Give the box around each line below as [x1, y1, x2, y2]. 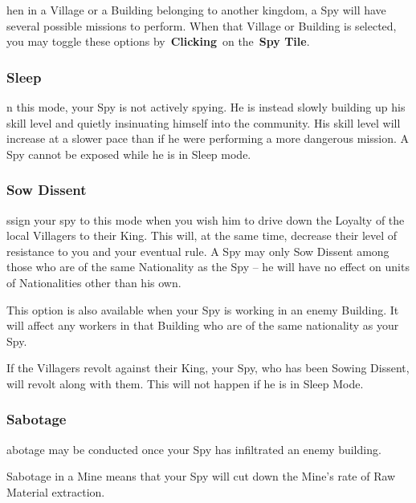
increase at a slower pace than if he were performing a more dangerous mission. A [6, 130, 410, 147]
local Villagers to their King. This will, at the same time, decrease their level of [6, 227, 398, 244]
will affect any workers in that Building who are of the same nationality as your [6, 317, 399, 334]
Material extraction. [6, 483, 105, 500]
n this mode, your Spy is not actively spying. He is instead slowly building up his [6, 99, 406, 115]
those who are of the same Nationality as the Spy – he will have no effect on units [6, 258, 410, 275]
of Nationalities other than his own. [6, 274, 181, 290]
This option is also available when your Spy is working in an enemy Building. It [6, 301, 399, 318]
